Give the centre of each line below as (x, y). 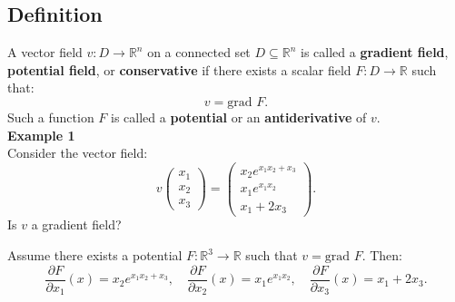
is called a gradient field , (374, 52)
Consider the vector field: (78, 153)
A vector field (45, 52)
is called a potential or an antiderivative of (239, 117)
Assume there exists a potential (95, 255)
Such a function (51, 117)
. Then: (382, 255)
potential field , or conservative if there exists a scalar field (179, 69)
